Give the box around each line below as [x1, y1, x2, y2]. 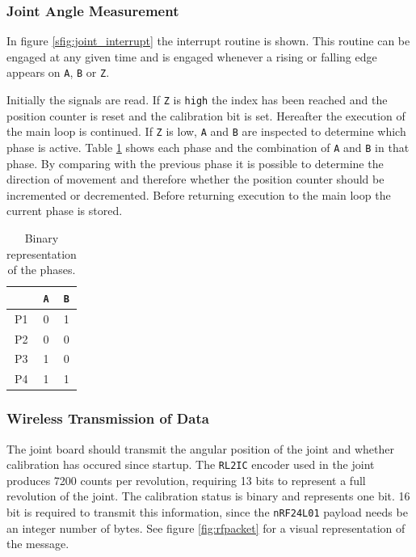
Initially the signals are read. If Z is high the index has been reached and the [6, 91, 388, 108]
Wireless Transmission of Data [6, 408, 209, 428]
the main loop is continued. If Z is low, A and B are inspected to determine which [6, 123, 406, 140]
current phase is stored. [6, 202, 123, 219]
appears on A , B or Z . [6, 64, 110, 81]
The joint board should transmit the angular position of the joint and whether [6, 440, 394, 457]
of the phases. [7, 261, 76, 278]
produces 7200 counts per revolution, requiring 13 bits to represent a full [6, 471, 366, 488]
